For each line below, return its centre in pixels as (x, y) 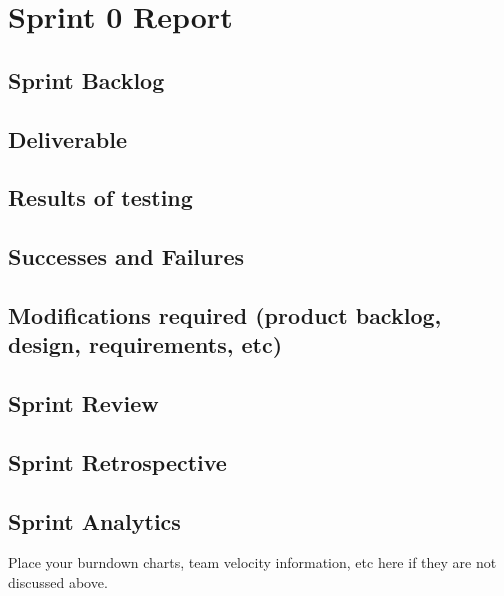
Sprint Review (83, 403)
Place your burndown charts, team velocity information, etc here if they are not (252, 562)
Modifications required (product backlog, (225, 314)
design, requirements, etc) (145, 344)
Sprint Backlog (86, 79)
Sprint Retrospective (117, 461)
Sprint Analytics (94, 520)
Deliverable (68, 138)
